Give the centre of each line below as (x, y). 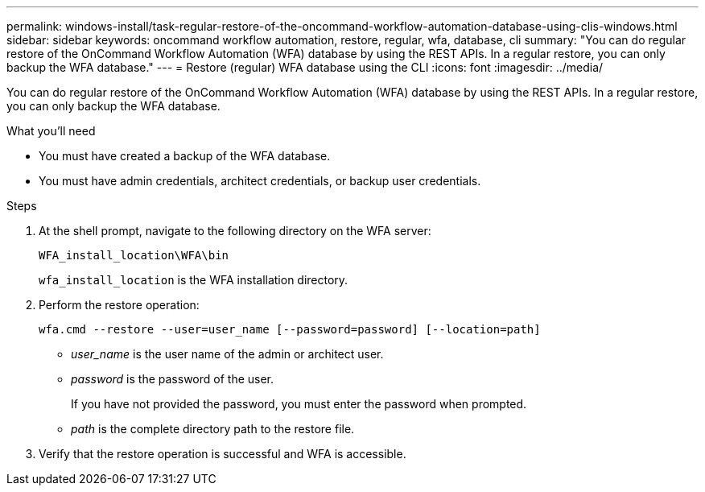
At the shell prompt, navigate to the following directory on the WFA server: (235, 231)
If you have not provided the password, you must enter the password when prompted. (299, 404)
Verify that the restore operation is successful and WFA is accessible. (223, 454)
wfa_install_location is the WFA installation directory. (194, 280)
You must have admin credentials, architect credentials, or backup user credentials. (260, 181)
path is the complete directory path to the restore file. (213, 429)
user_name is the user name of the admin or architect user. (227, 354)
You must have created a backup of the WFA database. (185, 156)
